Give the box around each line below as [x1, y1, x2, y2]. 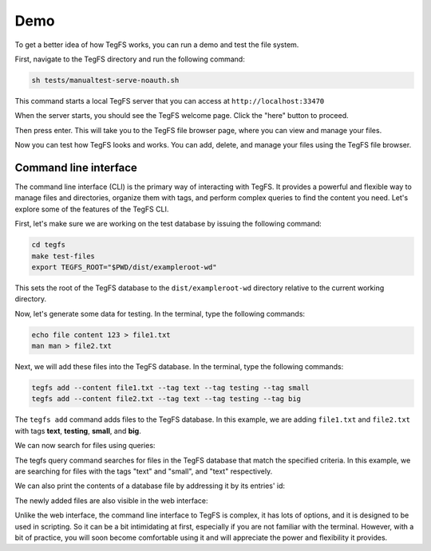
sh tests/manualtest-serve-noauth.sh [31, 76, 180, 85]
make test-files [31, 251, 96, 261]
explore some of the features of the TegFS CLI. [14, 204, 169, 214]
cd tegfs [31, 240, 66, 250]
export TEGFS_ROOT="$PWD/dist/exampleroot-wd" [31, 262, 217, 271]
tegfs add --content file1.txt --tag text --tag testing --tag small [31, 384, 310, 392]
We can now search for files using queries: [14, 441, 156, 451]
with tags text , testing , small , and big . [14, 426, 141, 435]
